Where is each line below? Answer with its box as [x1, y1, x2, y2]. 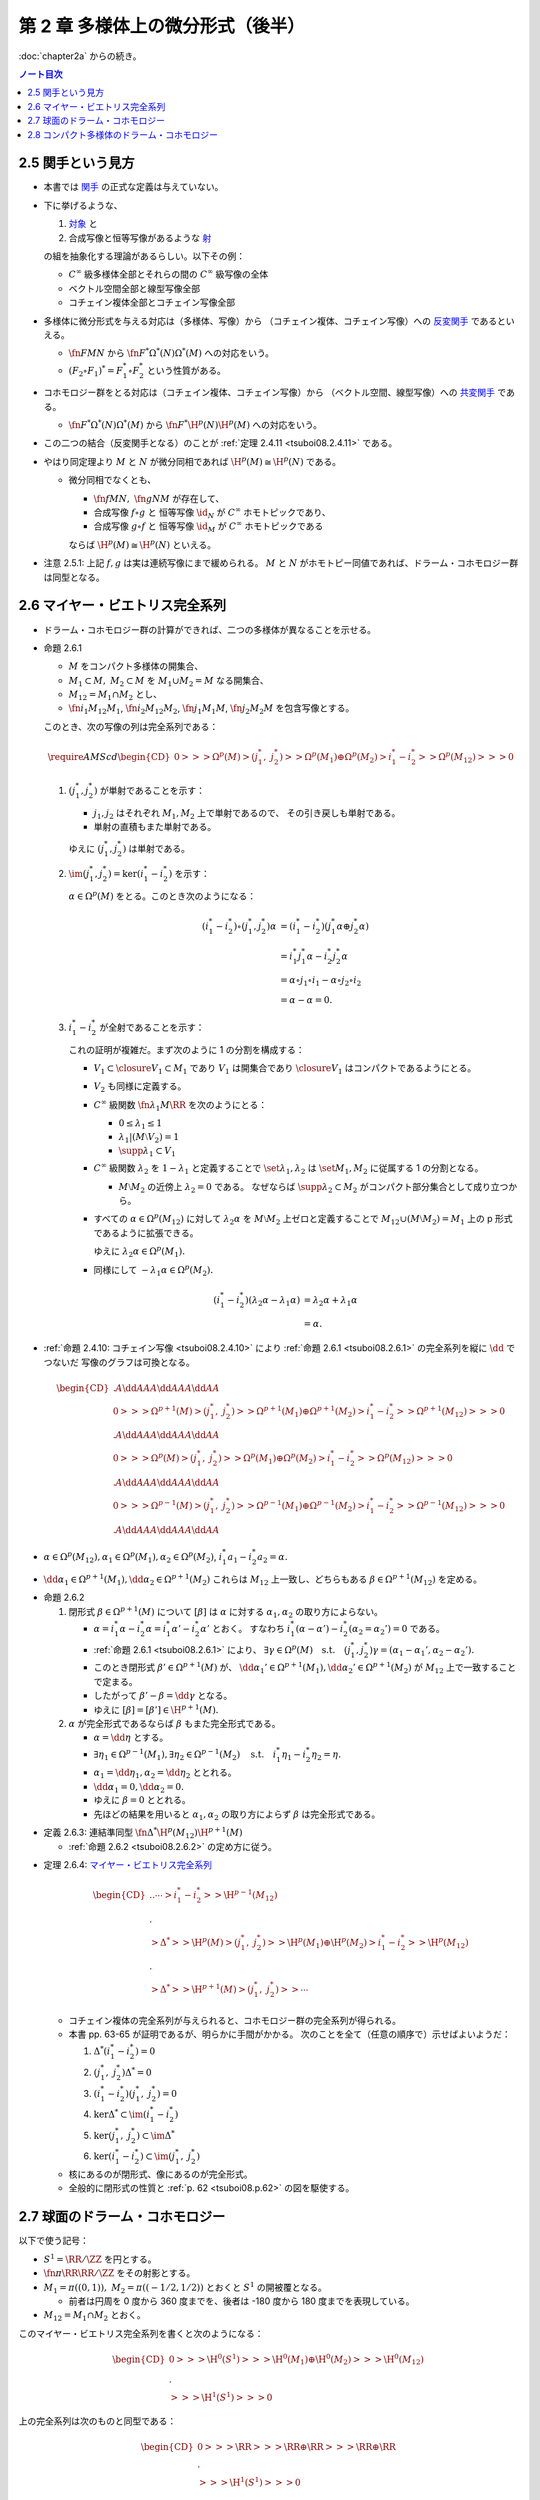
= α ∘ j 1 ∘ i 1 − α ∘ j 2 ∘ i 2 [280, 975, 362, 989]
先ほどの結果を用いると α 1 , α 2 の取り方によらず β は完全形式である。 [93, 1808, 381, 1822]
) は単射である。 [122, 842, 190, 854]
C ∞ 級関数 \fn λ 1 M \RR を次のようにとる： [93, 1098, 268, 1113]
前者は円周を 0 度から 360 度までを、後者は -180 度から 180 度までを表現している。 [68, 2295, 415, 2307]
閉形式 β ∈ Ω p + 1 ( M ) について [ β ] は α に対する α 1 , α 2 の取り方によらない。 [68, 1605, 384, 1620]
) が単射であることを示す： [93, 785, 205, 797]
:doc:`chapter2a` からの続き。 [18, 50, 142, 62]
